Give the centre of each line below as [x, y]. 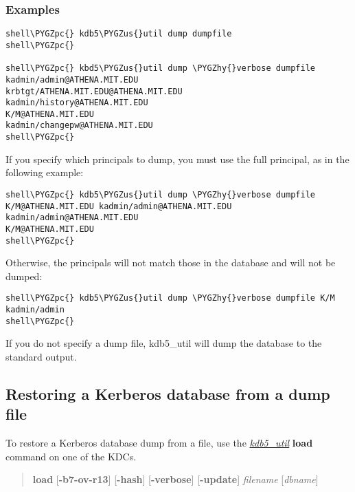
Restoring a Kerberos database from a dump [168, 393]
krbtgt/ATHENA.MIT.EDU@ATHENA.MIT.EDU [94, 91]
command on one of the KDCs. [71, 456]
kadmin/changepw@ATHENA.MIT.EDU [79, 126]
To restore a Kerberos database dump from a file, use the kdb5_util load [159, 443]
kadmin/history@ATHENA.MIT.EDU [77, 103]
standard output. [41, 356]
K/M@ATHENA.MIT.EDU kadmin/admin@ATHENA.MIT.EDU [119, 206]
